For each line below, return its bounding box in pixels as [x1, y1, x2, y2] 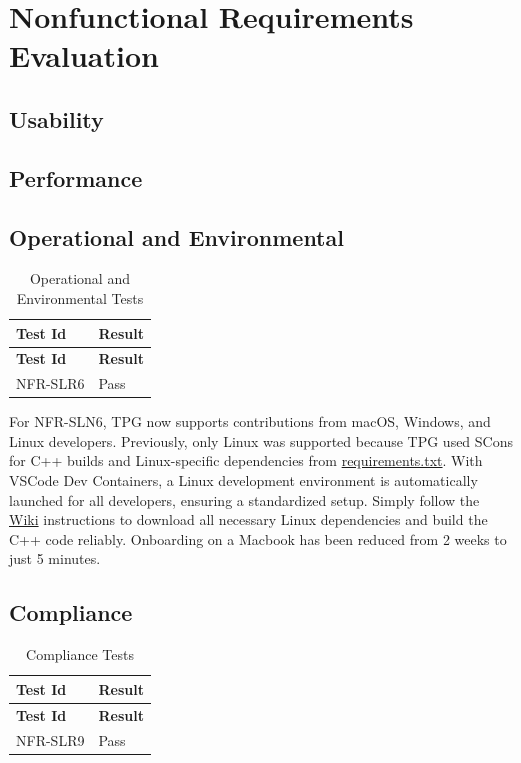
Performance [9, 162, 143, 193]
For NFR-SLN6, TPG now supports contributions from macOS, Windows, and [9, 411, 491, 432]
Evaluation [9, 35, 159, 76]
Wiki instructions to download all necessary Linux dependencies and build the [9, 509, 488, 530]
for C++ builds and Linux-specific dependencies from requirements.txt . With [9, 450, 483, 471]
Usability [9, 103, 104, 134]
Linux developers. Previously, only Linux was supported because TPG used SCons [9, 430, 514, 451]
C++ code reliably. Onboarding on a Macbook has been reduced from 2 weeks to [9, 528, 507, 549]
